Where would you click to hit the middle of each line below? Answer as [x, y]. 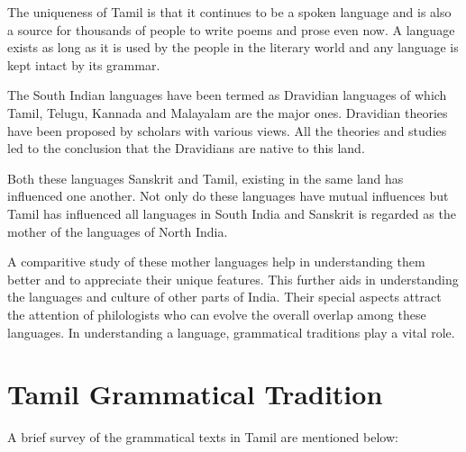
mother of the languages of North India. [118, 231]
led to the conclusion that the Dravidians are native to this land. [186, 148]
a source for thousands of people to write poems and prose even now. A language [231, 29]
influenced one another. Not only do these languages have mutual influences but [228, 196]
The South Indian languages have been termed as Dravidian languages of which [227, 95]
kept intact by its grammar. [84, 64]
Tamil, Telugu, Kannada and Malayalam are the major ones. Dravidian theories [228, 112]
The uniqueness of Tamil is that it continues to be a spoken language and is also [229, 12]
